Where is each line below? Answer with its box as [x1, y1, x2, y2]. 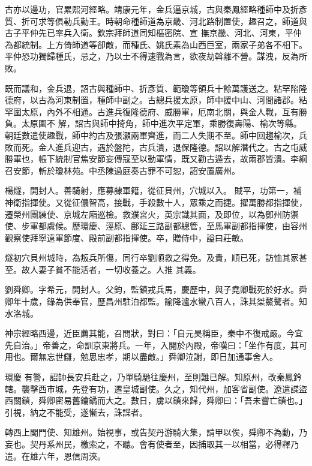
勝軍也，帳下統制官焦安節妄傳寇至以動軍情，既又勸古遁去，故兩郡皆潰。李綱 [5, 152, 307, 165]
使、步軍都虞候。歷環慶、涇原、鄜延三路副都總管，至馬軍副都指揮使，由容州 [5, 220, 307, 232]
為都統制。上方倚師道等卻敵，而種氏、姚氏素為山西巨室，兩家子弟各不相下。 [5, 38, 307, 50]
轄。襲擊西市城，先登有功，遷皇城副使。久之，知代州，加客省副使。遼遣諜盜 [5, 382, 307, 395]
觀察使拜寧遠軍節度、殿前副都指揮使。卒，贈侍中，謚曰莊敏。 [5, 231, 248, 243]
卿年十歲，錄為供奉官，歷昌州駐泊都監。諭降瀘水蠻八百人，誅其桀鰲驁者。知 [5, 295, 307, 308]
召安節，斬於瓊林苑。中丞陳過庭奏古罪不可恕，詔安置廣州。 [5, 164, 240, 176]
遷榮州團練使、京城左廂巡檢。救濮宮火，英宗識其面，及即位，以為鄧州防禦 [5, 208, 299, 220]
